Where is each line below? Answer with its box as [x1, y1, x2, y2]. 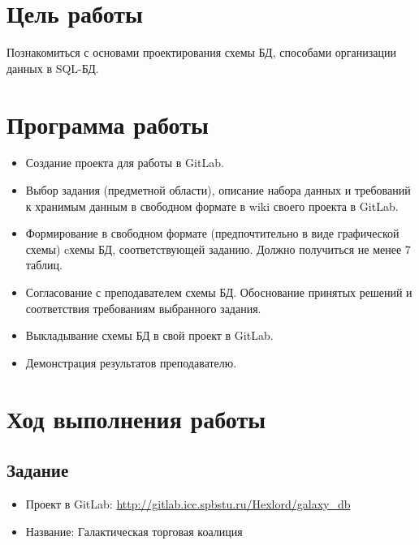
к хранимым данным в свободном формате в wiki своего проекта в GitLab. [25, 197, 399, 214]
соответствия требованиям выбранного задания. [25, 299, 261, 316]
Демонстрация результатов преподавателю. [25, 354, 237, 371]
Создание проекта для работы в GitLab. [25, 154, 224, 171]
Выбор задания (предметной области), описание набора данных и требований [25, 182, 411, 199]
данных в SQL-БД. [6, 59, 99, 76]
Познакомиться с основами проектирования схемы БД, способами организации [6, 44, 396, 61]
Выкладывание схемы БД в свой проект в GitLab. [25, 327, 274, 344]
